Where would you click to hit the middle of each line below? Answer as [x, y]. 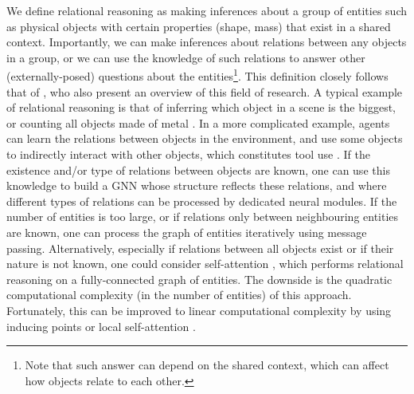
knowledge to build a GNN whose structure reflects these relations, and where [197, 185]
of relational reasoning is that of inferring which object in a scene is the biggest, [201, 107]
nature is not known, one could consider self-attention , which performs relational [205, 264]
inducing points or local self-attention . [101, 326]
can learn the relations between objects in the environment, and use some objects [205, 138]
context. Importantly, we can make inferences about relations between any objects [207, 42]
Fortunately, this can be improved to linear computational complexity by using [199, 310]
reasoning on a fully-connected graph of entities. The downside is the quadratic [199, 279]
